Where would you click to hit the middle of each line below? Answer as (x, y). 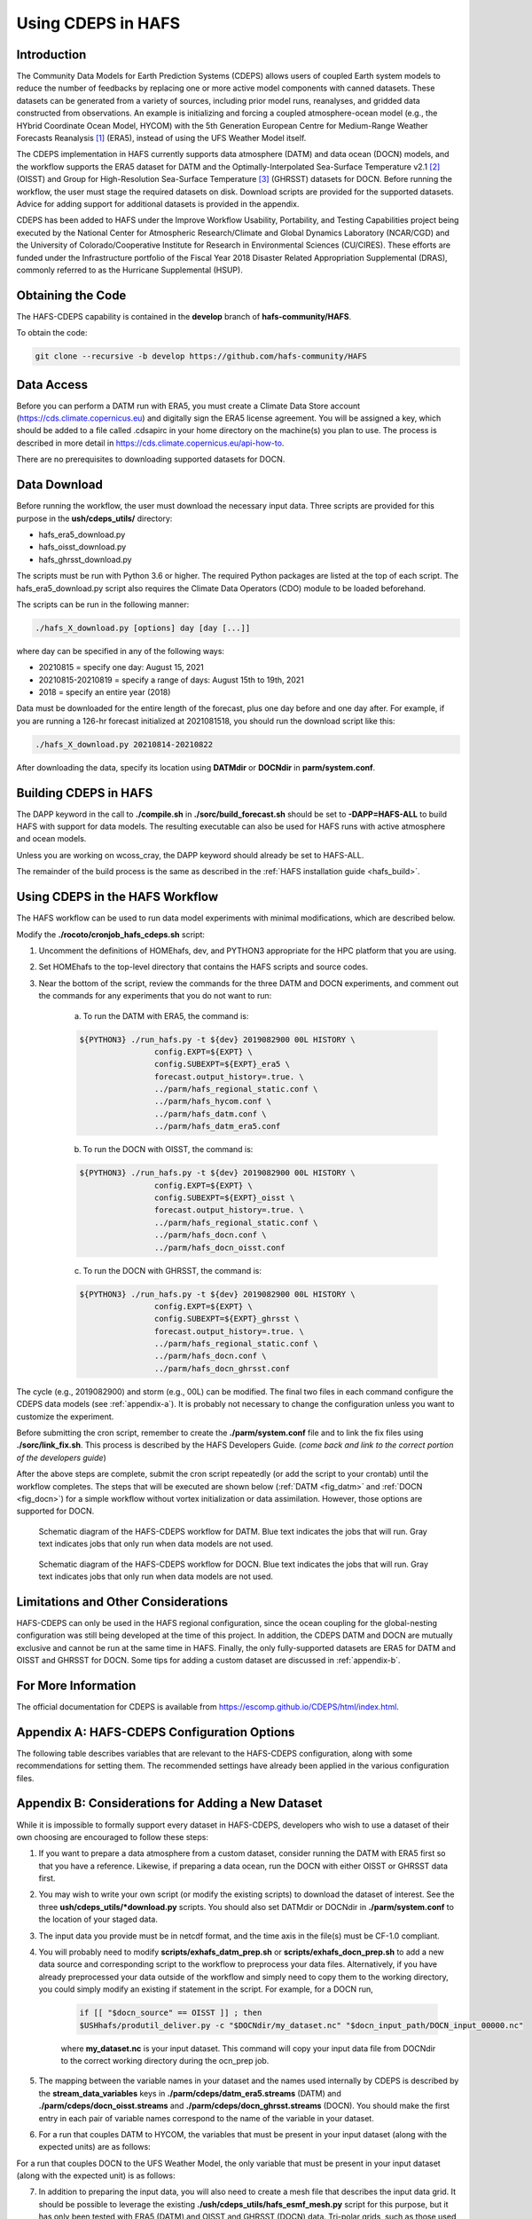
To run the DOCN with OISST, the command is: (168, 1149)
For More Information (76, 1685)
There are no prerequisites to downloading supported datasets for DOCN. (151, 459)
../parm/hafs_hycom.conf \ (213, 1102)
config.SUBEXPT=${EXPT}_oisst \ (224, 1197)
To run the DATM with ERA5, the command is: (166, 1015)
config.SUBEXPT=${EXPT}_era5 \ (222, 1064)
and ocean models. (51, 839)
